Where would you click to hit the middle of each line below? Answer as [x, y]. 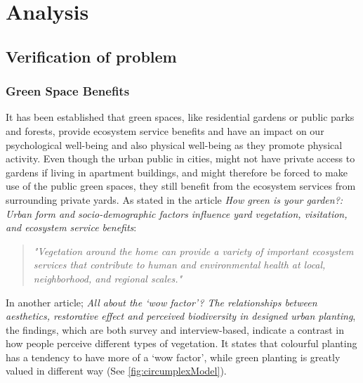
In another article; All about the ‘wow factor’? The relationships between [161, 302]
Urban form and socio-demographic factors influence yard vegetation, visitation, [177, 213]
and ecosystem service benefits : [71, 227]
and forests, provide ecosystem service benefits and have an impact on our [165, 130]
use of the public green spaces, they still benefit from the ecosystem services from [181, 186]
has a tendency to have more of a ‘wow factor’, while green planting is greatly [173, 357]
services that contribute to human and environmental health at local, [179, 265]
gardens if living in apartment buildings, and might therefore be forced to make [177, 172]
